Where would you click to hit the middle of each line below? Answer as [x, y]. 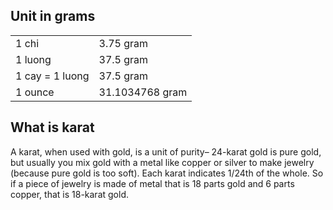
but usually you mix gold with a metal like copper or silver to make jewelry [162, 162]
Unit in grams [53, 16]
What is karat [52, 127]
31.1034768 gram [143, 92]
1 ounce [35, 92]
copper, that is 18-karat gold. [69, 194]
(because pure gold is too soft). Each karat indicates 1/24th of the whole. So [167, 173]
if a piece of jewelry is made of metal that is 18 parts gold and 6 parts [152, 183]
